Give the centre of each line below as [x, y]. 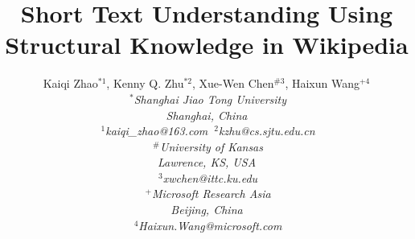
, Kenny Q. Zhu [145, 83]
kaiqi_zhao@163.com [157, 131]
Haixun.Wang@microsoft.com [210, 225]
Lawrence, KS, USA [207, 162]
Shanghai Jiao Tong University [210, 99]
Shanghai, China [207, 115]
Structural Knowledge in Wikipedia [207, 45]
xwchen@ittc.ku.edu [210, 177]
